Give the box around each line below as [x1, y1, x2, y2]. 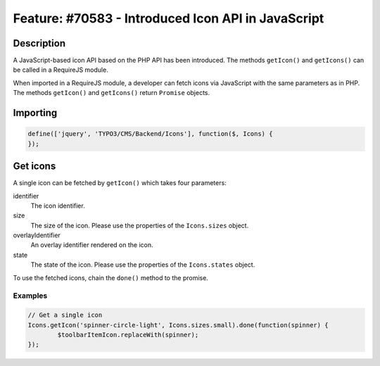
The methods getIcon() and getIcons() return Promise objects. [13, 89, 210, 97]
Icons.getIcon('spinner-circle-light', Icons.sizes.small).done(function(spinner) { [27, 321, 329, 329]
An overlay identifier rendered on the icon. [30, 241, 153, 249]
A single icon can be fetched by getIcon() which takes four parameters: [13, 179, 227, 187]
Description [13, 37, 66, 49]
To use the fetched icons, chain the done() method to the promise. [13, 273, 209, 282]
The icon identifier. [30, 201, 85, 210]
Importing [13, 107, 58, 119]
